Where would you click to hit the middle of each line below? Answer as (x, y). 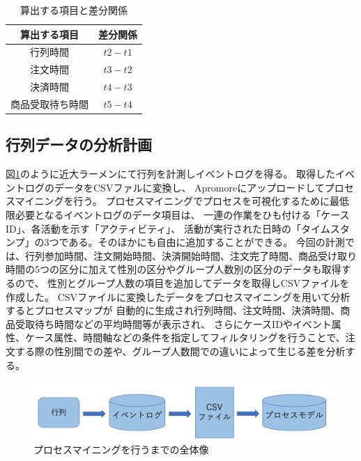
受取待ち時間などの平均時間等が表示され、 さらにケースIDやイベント (173, 323)
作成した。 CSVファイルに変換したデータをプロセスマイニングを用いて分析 (178, 296)
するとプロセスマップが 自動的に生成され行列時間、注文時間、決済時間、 (173, 310)
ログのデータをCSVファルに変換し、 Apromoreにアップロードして (175, 187)
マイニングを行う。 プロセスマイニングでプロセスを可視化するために (172, 201)
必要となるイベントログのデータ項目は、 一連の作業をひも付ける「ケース (182, 215)
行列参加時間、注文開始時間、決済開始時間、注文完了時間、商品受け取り (191, 255)
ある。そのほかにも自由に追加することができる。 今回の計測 (207, 242)
